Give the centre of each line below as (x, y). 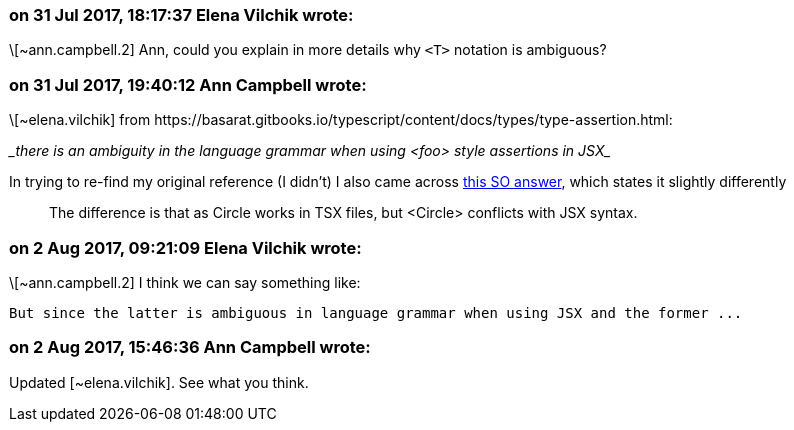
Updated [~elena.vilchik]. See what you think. (159, 382)
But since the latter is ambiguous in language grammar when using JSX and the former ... (376, 312)
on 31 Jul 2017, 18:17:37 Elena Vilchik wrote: (181, 15)
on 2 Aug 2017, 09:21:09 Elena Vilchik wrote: (185, 247)
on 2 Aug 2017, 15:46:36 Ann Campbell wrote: (190, 347)
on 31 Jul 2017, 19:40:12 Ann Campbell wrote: (188, 84)
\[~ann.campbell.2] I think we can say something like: (185, 282)
